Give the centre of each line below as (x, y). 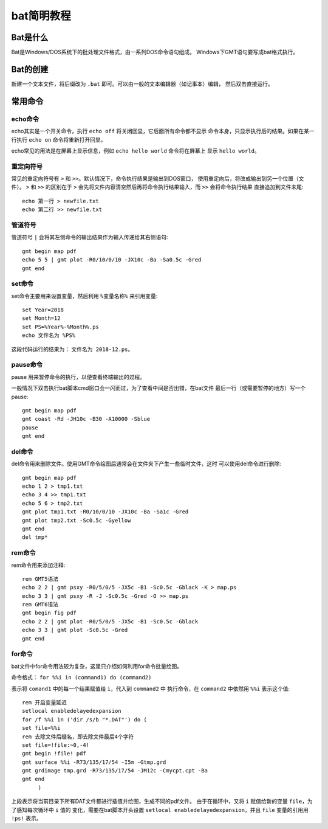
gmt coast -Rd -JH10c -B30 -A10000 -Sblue (86, 419)
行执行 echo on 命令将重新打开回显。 (59, 139)
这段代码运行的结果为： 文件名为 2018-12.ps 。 (72, 349)
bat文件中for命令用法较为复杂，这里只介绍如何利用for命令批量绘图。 (97, 666)
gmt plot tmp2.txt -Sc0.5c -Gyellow (77, 520)
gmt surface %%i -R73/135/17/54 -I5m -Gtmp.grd (94, 762)
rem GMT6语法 (40, 605)
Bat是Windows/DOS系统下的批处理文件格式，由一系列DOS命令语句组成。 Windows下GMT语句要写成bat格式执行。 (155, 52)
